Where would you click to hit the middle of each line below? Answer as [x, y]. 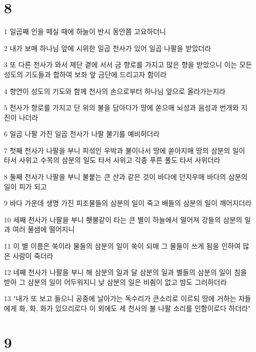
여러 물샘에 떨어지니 [43, 229]
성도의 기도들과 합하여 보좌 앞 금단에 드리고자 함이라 [85, 74]
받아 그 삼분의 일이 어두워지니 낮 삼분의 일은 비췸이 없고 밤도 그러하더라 [115, 282]
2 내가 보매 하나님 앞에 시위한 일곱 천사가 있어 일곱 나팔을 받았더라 [107, 48]
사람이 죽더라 [33, 255]
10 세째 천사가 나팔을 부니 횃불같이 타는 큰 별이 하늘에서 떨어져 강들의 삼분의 [123, 219]
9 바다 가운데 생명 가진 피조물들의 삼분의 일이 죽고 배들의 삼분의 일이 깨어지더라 [128, 203]
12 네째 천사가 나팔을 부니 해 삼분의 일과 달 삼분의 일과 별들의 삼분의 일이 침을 [126, 272]
